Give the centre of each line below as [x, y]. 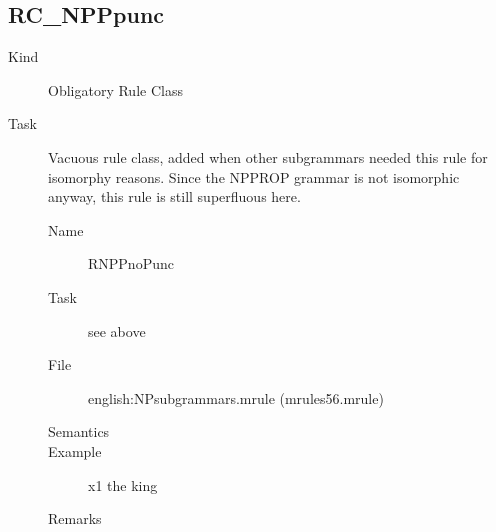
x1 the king [123, 484]
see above [117, 330]
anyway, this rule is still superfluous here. [174, 196]
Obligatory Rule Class [115, 89]
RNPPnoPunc [131, 263]
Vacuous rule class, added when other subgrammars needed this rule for [268, 156]
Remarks [75, 518]
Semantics [79, 431]
